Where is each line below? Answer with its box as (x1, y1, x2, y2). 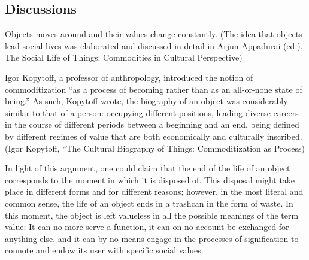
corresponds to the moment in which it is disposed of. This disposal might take (5, 173, 295, 186)
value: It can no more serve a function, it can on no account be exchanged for (5, 220, 289, 233)
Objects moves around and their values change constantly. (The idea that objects (5, 28, 302, 40)
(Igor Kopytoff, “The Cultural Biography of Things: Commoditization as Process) (5, 141, 305, 154)
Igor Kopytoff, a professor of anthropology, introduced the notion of (5, 71, 253, 83)
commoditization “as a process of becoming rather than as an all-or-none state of (5, 83, 302, 95)
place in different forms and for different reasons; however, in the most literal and (5, 185, 304, 198)
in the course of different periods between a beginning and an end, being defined (5, 118, 299, 131)
